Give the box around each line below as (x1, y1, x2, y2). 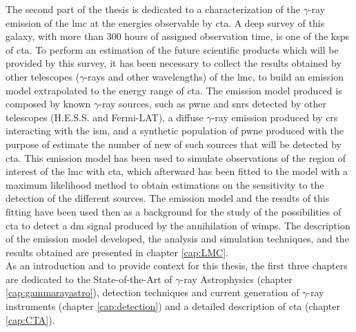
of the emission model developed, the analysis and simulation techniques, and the (6, 231, 349, 246)
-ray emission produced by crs (211, 110, 338, 124)
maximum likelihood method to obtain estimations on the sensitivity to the (6, 177, 324, 191)
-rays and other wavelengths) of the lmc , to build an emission (84, 69, 344, 83)
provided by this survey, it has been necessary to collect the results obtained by (6, 56, 342, 70)
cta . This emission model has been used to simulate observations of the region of (6, 150, 346, 165)
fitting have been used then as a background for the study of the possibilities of (6, 204, 342, 218)
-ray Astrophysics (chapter (180, 271, 293, 286)
